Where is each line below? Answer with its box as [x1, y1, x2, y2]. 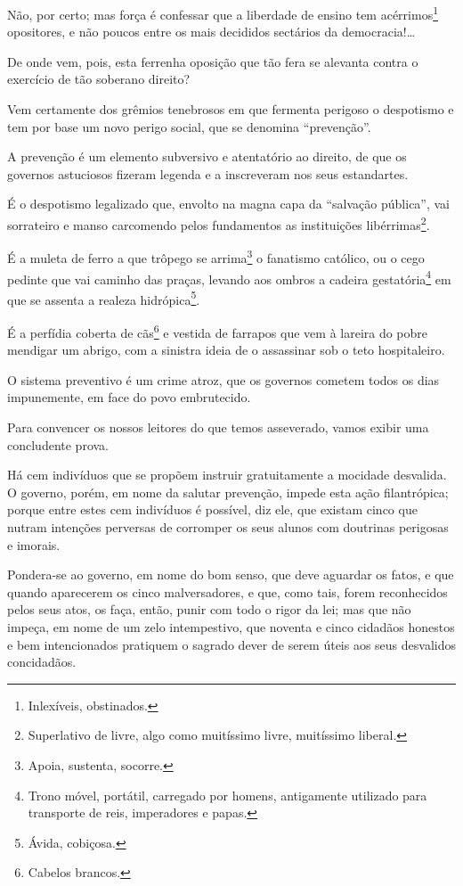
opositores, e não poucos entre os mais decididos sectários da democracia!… [7, 22, 416, 41]
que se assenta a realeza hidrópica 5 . [7, 287, 200, 308]
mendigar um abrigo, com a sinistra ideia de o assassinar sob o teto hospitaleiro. [7, 340, 445, 359]
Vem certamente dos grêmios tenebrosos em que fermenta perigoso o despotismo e [7, 100, 454, 119]
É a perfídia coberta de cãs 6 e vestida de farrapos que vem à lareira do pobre [7, 321, 428, 341]
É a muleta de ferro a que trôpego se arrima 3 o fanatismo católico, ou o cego [7, 246, 425, 267]
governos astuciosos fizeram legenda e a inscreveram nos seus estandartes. [7, 164, 409, 183]
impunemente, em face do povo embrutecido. [7, 388, 251, 406]
